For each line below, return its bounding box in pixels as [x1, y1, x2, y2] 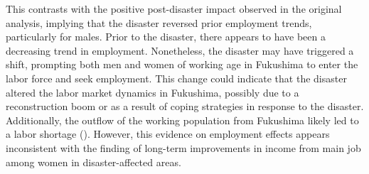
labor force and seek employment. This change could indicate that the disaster [6, 70, 347, 85]
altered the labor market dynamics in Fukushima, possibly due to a [6, 85, 299, 99]
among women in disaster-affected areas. [6, 154, 181, 169]
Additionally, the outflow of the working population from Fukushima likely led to [6, 112, 359, 127]
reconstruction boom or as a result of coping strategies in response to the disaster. [6, 99, 364, 114]
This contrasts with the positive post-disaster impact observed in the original [6, 1, 342, 16]
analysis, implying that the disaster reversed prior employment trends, [6, 15, 312, 30]
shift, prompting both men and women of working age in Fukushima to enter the [6, 57, 358, 72]
